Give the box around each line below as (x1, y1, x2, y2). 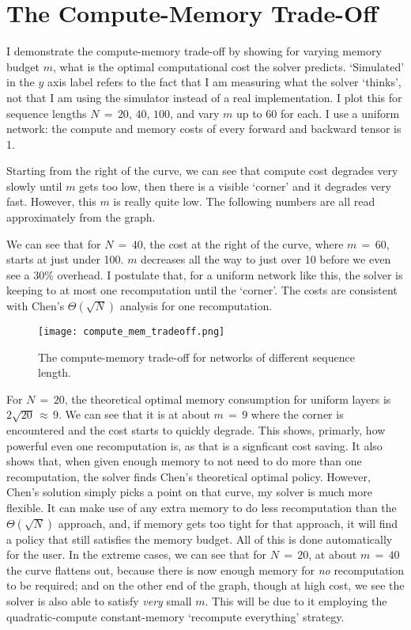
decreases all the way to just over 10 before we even (141, 251, 391, 268)
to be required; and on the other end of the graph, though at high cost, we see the (6, 577, 405, 594)
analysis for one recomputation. (119, 298, 273, 314)
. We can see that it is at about (58, 406, 210, 423)
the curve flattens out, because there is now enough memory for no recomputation (6, 561, 405, 578)
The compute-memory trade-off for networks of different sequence (38, 348, 355, 365)
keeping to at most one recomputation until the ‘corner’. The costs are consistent (6, 282, 398, 298)
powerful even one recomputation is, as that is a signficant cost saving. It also (6, 437, 383, 454)
